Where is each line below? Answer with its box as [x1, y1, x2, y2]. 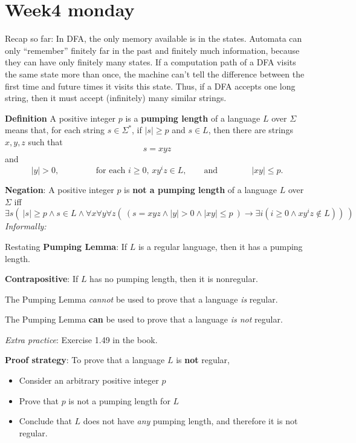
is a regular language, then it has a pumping [138, 240, 303, 252]
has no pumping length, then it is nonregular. [89, 272, 258, 285]
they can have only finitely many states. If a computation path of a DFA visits [5, 56, 296, 68]
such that [28, 135, 63, 148]
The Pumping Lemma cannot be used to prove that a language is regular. [5, 292, 278, 305]
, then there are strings [208, 123, 293, 136]
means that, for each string [5, 123, 105, 136]
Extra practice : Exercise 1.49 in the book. [5, 333, 158, 346]
